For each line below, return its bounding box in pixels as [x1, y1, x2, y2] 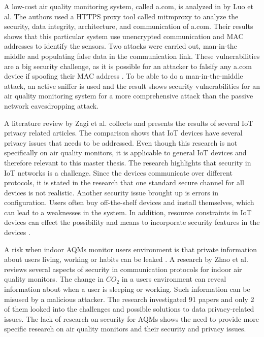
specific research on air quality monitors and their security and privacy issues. [4, 323, 246, 334]
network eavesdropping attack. [4, 100, 99, 111]
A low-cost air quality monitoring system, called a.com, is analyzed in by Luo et [4, 1, 253, 11]
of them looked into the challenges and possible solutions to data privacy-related [4, 304, 254, 314]
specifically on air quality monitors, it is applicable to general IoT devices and [4, 147, 247, 158]
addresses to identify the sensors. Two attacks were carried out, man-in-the [4, 41, 237, 51]
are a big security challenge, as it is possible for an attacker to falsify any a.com [4, 60, 252, 71]
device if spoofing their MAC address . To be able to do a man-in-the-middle [4, 71, 243, 81]
